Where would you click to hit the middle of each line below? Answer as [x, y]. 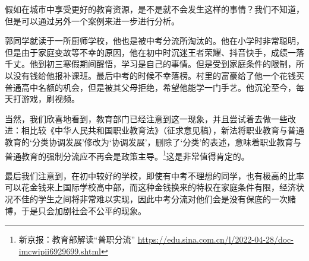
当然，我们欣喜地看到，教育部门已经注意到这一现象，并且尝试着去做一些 [146, 118]
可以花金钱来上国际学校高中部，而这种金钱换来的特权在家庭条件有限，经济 [150, 187]
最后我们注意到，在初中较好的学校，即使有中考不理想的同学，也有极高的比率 [154, 175]
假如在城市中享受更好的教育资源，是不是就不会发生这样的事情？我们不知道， [154, 9]
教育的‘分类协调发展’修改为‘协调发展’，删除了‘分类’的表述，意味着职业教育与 [153, 141]
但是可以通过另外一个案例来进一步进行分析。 [92, 20]
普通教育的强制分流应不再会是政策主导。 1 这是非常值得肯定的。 [127, 155]
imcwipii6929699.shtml [60, 251]
